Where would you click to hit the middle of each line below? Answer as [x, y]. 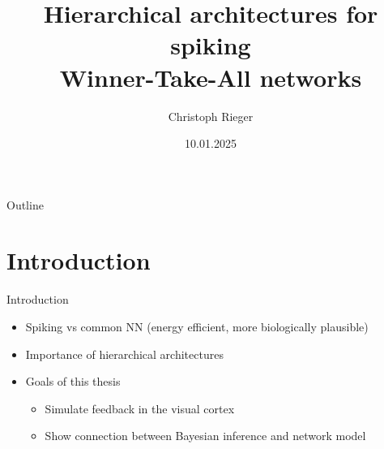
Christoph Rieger [211, 116]
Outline [25, 204]
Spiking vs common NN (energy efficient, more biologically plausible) [197, 326]
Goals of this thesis [73, 381]
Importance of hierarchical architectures [124, 354]
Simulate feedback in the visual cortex [140, 408]
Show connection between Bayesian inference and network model [205, 436]
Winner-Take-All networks [211, 77]
